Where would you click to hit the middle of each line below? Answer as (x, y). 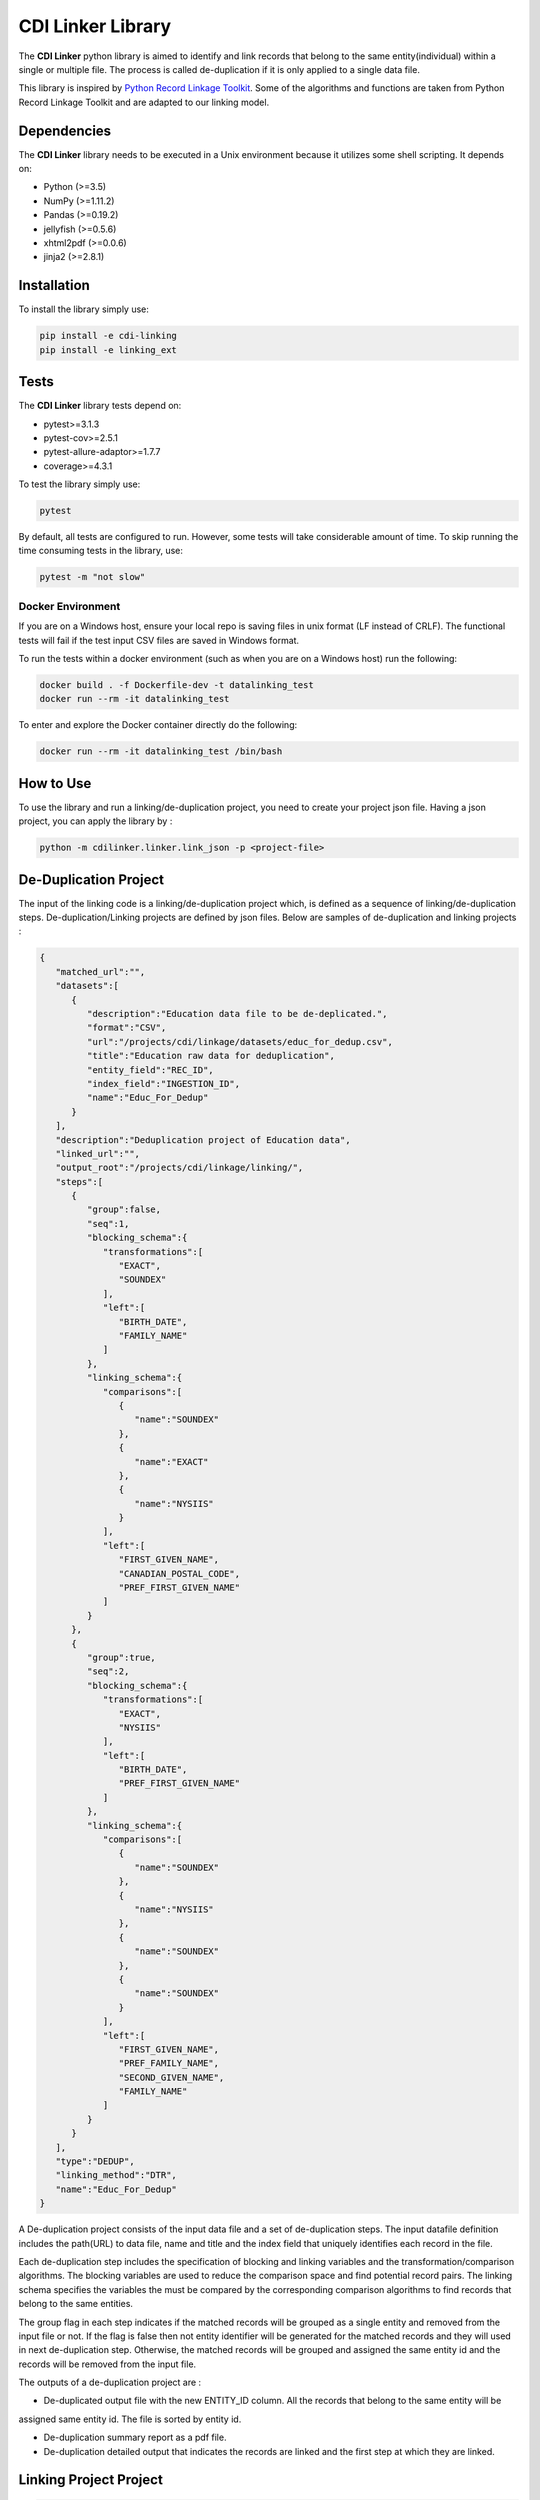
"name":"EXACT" (171, 1461)
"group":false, (124, 1209)
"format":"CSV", (126, 1028)
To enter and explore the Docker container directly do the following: (158, 725)
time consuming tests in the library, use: (101, 551)
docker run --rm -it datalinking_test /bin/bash (161, 751)
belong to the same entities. (76, 2304)
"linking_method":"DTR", (116, 2175)
